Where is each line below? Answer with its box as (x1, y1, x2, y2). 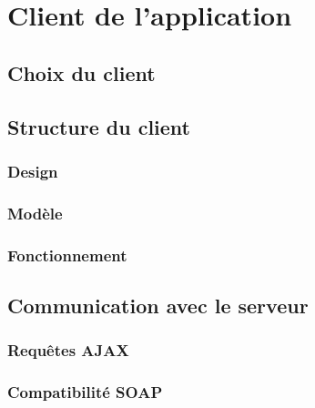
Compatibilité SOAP (7, 381, 163, 403)
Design (7, 159, 58, 182)
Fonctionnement (7, 243, 127, 266)
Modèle (7, 201, 63, 224)
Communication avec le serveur (7, 291, 309, 319)
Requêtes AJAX (7, 339, 129, 362)
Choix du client (7, 58, 156, 87)
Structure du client (7, 112, 190, 140)
